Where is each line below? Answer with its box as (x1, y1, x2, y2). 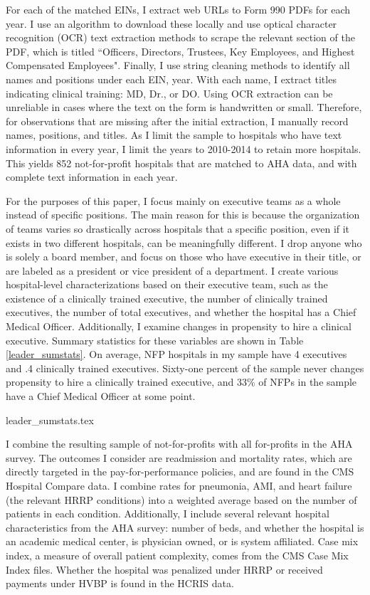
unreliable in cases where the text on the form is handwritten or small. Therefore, (6, 100, 362, 115)
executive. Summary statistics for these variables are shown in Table (6, 332, 304, 347)
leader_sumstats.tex (6, 412, 94, 427)
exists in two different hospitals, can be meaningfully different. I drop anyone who (6, 235, 362, 250)
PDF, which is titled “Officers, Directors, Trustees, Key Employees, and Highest (6, 43, 355, 58)
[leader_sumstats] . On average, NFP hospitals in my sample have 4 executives (6, 347, 347, 362)
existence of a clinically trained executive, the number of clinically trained (6, 290, 328, 305)
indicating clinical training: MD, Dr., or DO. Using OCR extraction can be (6, 85, 333, 100)
